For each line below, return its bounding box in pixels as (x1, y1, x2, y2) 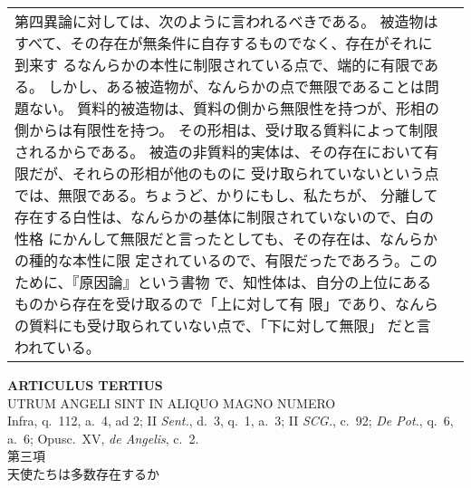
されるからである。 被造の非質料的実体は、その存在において (14, 141, 425, 162)
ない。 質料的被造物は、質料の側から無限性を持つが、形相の (29, 98, 440, 119)
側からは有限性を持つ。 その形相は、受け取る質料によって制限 (14, 120, 438, 140)
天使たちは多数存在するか (7, 464, 159, 483)
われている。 (14, 337, 101, 358)
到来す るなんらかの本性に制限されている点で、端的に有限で (14, 54, 425, 75)
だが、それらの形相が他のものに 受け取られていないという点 (29, 163, 439, 184)
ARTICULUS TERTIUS (7, 376, 163, 394)
